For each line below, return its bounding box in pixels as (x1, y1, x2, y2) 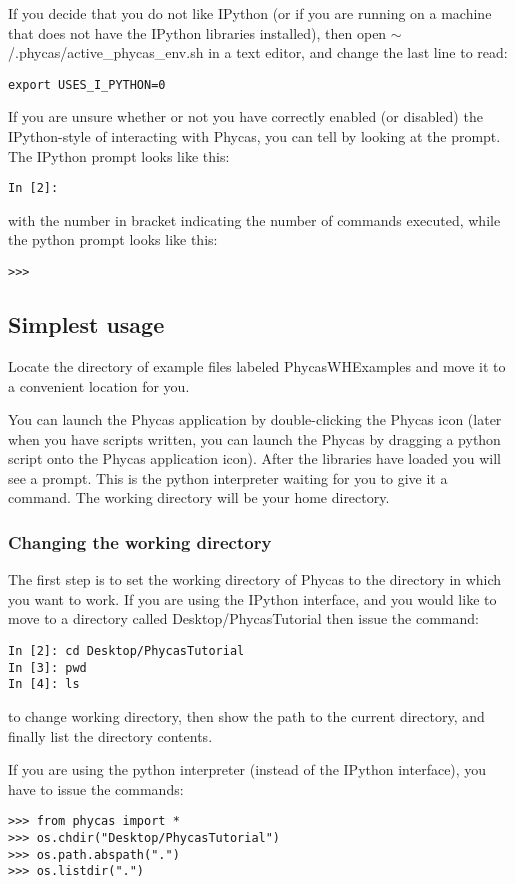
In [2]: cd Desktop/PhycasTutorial (8, 644, 245, 659)
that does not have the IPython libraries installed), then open (8, 22, 387, 43)
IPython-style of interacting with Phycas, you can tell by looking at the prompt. (8, 126, 501, 147)
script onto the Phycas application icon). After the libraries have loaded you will (8, 448, 501, 469)
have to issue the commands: (8, 778, 184, 799)
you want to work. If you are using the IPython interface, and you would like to (8, 588, 497, 609)
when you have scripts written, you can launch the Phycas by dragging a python (8, 428, 501, 449)
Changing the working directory (8, 530, 272, 554)
